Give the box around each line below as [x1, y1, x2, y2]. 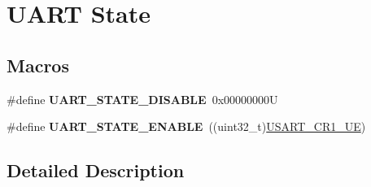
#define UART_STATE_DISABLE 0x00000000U [7, 90, 278, 107]
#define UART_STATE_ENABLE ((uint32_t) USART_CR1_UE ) [7, 118, 366, 135]
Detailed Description [7, 158, 185, 183]
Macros [7, 52, 69, 77]
